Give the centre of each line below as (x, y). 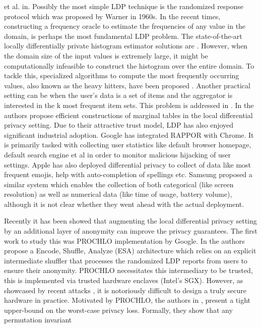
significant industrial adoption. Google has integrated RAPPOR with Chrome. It (129, 134)
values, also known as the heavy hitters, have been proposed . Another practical (127, 85)
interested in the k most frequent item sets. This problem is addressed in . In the (129, 105)
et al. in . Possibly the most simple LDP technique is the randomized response (124, 6)
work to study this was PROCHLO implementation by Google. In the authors (124, 240)
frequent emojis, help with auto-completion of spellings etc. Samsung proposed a (128, 174)
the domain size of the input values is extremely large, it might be (106, 55)
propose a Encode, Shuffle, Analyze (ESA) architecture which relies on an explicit (130, 251)
